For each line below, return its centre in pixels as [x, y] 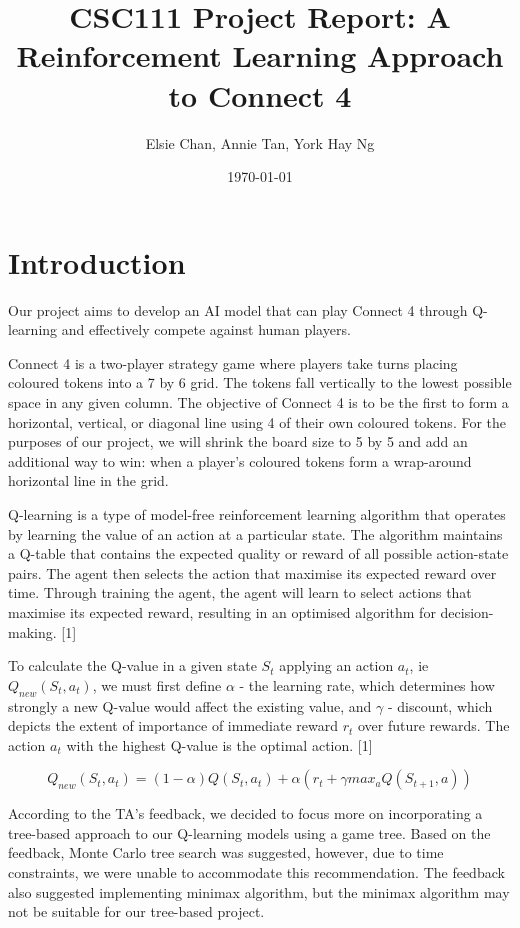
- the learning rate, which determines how [367, 684]
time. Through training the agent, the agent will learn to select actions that [240, 592]
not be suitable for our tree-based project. [136, 911]
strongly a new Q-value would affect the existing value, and [190, 705]
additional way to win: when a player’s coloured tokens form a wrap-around [240, 460]
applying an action [336, 665]
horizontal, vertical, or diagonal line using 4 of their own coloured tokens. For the [257, 421]
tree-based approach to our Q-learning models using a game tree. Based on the [249, 832]
